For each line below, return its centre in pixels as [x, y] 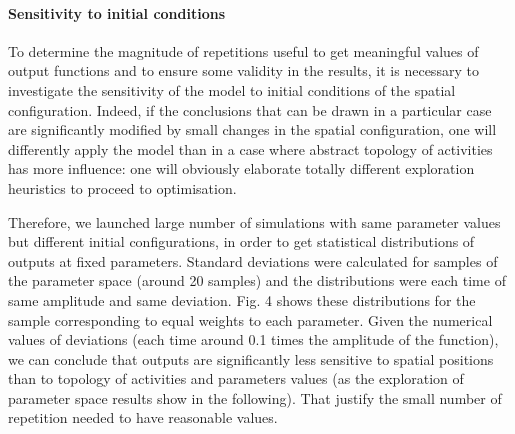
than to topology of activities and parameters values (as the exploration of [236, 378]
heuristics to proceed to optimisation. [122, 187]
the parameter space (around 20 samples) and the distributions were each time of [257, 280]
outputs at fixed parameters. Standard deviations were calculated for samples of [253, 260]
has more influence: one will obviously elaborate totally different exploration [241, 168]
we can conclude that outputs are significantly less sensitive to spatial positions [251, 358]
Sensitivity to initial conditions [117, 12]
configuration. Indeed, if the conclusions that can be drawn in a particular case [250, 109]
